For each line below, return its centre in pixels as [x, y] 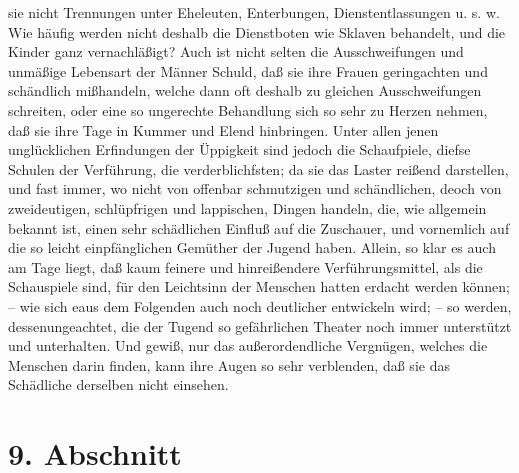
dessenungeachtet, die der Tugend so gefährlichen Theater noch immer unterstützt [260, 325]
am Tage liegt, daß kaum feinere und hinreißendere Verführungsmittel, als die [245, 266]
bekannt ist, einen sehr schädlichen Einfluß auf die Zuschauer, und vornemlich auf [259, 227]
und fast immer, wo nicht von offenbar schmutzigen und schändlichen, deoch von [255, 188]
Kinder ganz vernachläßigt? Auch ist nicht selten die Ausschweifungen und [236, 51]
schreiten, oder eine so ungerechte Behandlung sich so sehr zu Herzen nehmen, [248, 109]
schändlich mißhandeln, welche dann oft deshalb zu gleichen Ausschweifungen [245, 90]
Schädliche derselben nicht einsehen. [118, 384]
